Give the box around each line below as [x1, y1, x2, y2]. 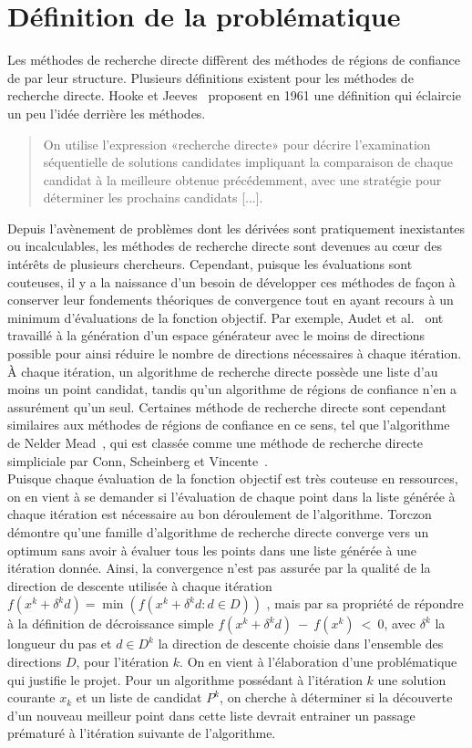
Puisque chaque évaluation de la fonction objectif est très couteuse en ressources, [7, 469, 458, 488]
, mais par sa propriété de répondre [266, 594, 464, 613]
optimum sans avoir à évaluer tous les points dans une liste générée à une [7, 540, 416, 559]
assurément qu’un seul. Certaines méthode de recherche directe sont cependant [7, 397, 446, 416]
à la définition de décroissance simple [7, 614, 214, 633]
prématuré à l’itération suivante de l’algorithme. [7, 723, 276, 743]
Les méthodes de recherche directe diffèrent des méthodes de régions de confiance [7, 50, 460, 69]
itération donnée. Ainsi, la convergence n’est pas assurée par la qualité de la [7, 558, 431, 577]
